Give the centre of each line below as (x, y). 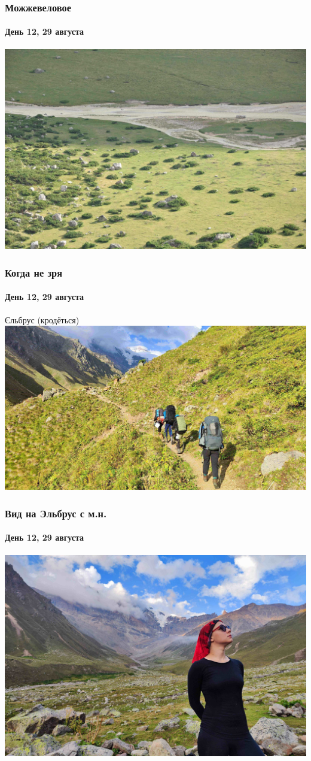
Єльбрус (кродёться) (42, 319)
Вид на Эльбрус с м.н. (56, 513)
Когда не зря (34, 272)
